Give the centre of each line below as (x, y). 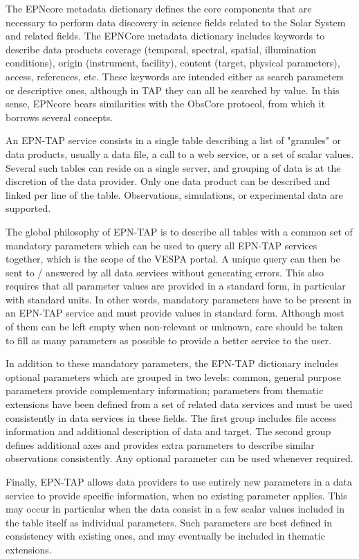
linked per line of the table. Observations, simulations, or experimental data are (174, 194)
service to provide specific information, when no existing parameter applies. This (176, 495)
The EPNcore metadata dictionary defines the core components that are (159, 8)
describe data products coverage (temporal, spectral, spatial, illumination (161, 49)
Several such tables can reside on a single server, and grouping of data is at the (173, 167)
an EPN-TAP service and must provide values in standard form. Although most (175, 313)
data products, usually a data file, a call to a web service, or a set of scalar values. (180, 153)
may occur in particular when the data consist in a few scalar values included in (175, 509)
